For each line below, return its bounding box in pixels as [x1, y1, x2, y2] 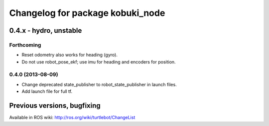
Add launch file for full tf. [21, 88, 73, 94]
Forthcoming [9, 41, 41, 48]
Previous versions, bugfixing [9, 102, 101, 110]
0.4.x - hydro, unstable [9, 26, 82, 35]
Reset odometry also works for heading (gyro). [21, 52, 118, 58]
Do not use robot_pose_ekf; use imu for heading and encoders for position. [21, 59, 176, 64]
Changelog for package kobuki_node [9, 7, 165, 18]
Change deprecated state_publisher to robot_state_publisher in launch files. [21, 81, 177, 87]
